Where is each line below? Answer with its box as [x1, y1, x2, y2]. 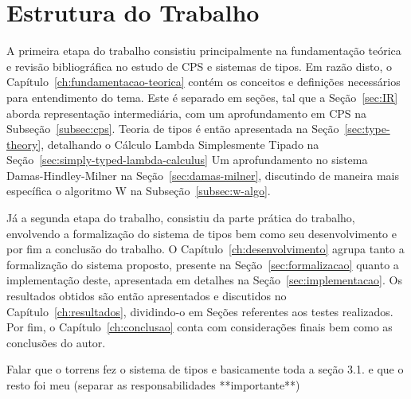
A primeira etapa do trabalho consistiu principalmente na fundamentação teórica [6, 42, 401, 59]
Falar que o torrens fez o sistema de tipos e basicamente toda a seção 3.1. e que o [6, 361, 404, 377]
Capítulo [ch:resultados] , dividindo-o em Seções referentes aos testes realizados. [6, 303, 393, 319]
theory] [6, 135, 41, 152]
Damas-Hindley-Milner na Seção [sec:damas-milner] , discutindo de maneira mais [6, 166, 400, 183]
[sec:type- [344, 120, 390, 137]
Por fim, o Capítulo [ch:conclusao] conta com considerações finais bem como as [6, 319, 393, 335]
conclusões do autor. [6, 334, 106, 350]
